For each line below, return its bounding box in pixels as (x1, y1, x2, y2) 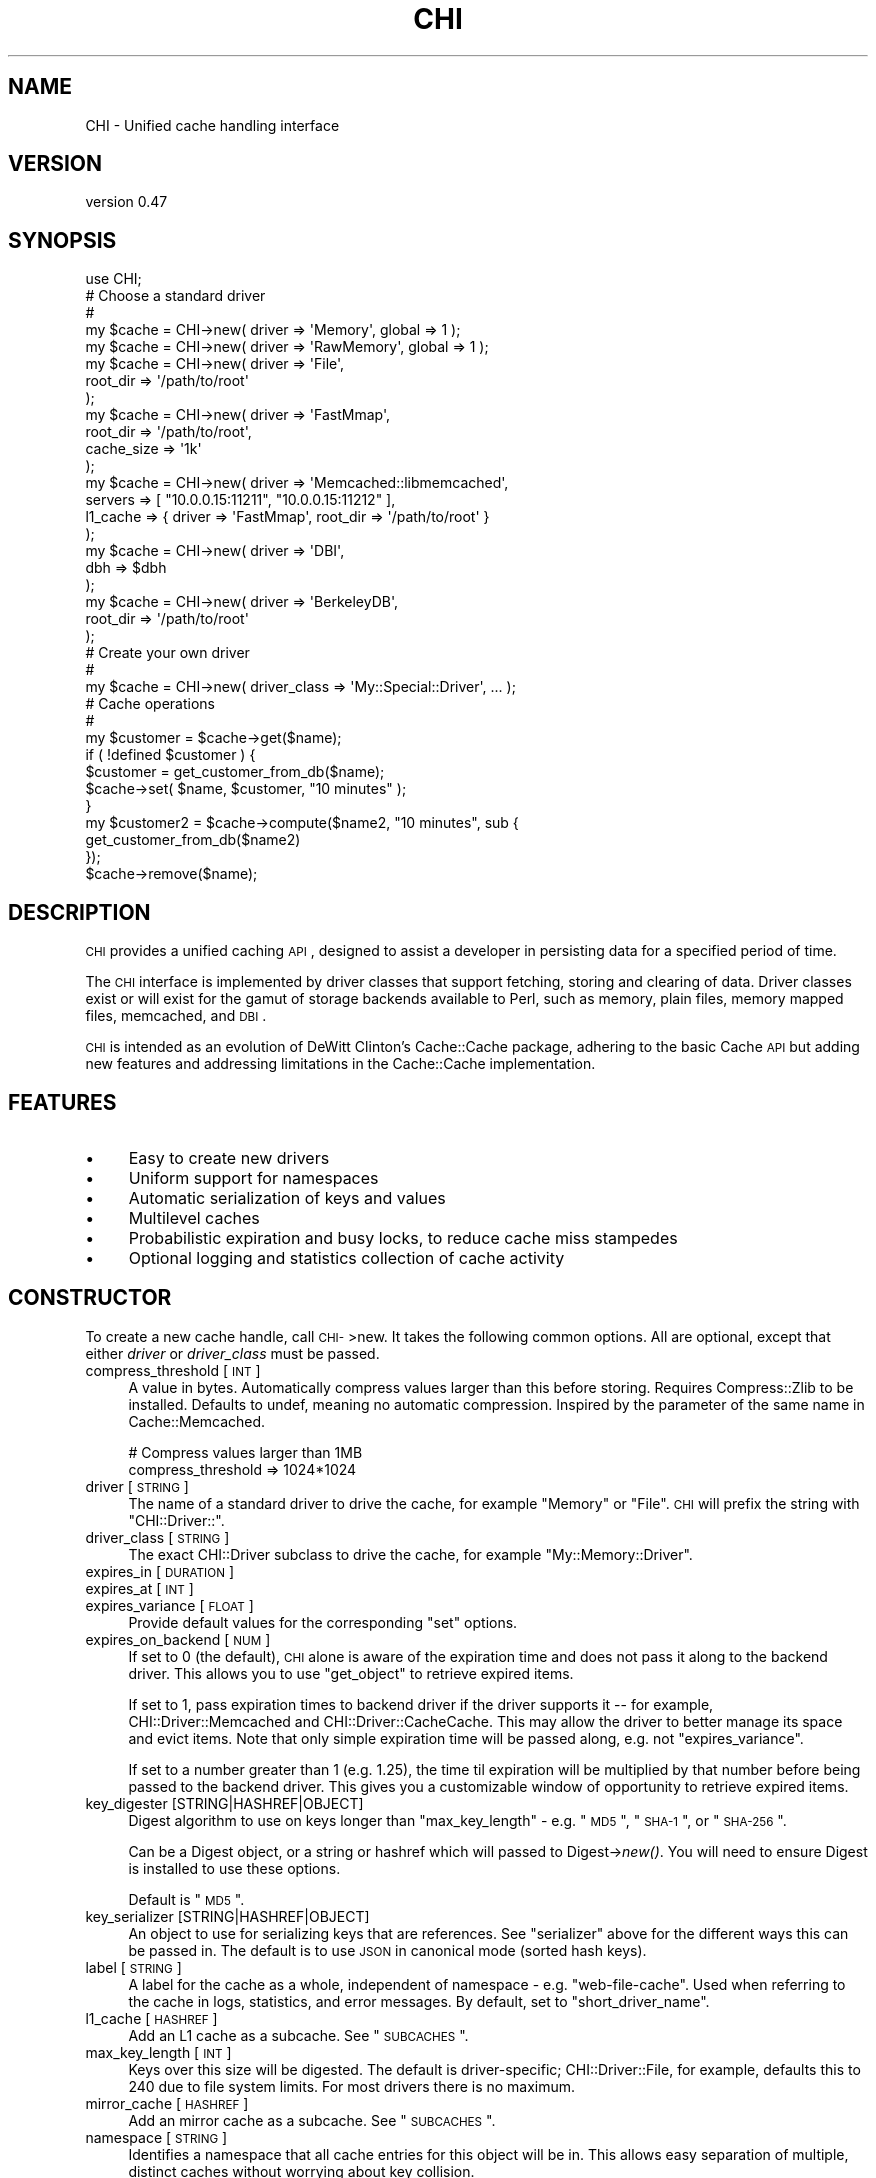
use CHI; (85, 270, 142, 288)
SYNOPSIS (8, 227, 117, 253)
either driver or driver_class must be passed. (85, 1344, 380, 1362)
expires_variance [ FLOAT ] (85, 1596, 254, 1614)
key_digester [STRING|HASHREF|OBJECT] (85, 1794, 364, 1812)
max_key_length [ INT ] (85, 2043, 232, 2061)
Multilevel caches (128, 1207, 260, 1228)
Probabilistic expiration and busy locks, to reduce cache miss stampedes (128, 1227, 678, 1248)
